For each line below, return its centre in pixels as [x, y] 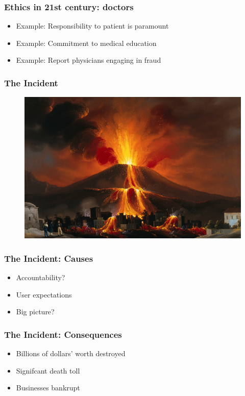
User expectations [44, 294]
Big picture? [35, 312]
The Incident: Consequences [63, 334]
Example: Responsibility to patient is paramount [92, 26]
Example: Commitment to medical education [86, 43]
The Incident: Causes [49, 258]
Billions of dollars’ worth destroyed [71, 353]
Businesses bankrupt [48, 388]
